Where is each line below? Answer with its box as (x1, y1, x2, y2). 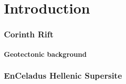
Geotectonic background (4, 49, 87, 59)
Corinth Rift (4, 28, 54, 40)
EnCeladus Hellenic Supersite (4, 69, 122, 82)
